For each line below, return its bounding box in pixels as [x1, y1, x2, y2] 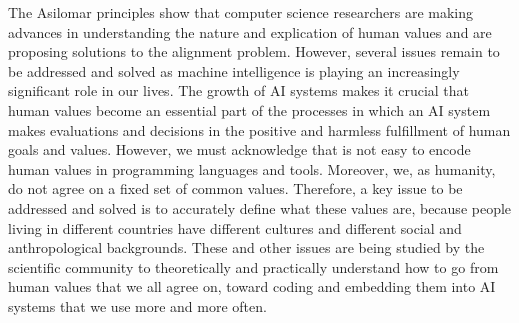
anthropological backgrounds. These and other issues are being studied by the [8, 237, 485, 258]
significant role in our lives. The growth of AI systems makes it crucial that [8, 80, 470, 101]
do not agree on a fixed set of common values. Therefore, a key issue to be [8, 178, 463, 199]
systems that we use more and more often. [8, 295, 267, 316]
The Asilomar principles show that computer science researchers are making [8, 2, 474, 22]
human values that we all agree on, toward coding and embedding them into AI [8, 276, 496, 297]
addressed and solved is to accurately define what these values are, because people [8, 197, 512, 218]
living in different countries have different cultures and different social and [8, 217, 462, 238]
